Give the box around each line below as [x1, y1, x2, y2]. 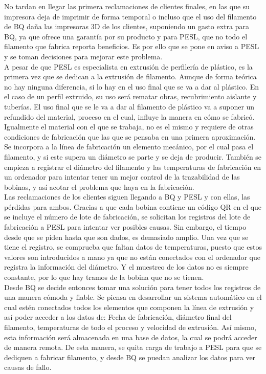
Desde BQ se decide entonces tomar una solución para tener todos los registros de [4, 281, 261, 292]
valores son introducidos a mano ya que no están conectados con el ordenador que [4, 251, 261, 262]
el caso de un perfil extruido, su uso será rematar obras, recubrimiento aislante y [4, 91, 257, 102]
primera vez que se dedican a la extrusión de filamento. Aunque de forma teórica [4, 71, 257, 82]
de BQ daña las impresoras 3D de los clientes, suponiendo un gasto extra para [4, 21, 250, 32]
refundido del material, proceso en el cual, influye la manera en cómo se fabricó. [4, 111, 255, 122]
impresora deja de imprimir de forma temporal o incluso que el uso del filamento [4, 11, 257, 21]
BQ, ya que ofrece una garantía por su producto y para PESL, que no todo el [4, 31, 248, 41]
